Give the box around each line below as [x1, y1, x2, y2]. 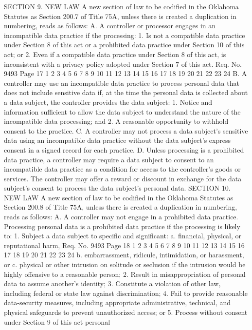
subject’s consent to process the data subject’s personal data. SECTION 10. [4, 183, 231, 193]
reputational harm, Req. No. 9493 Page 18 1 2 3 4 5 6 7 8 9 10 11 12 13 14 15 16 [4, 240, 245, 250]
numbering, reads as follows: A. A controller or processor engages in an [4, 20, 216, 31]
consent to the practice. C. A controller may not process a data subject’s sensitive [4, 125, 248, 136]
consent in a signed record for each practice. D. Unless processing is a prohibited [4, 144, 244, 155]
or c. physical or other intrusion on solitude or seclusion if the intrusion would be [4, 259, 246, 270]
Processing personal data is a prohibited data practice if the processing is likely [4, 221, 240, 231]
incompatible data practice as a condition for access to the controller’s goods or [4, 164, 241, 174]
